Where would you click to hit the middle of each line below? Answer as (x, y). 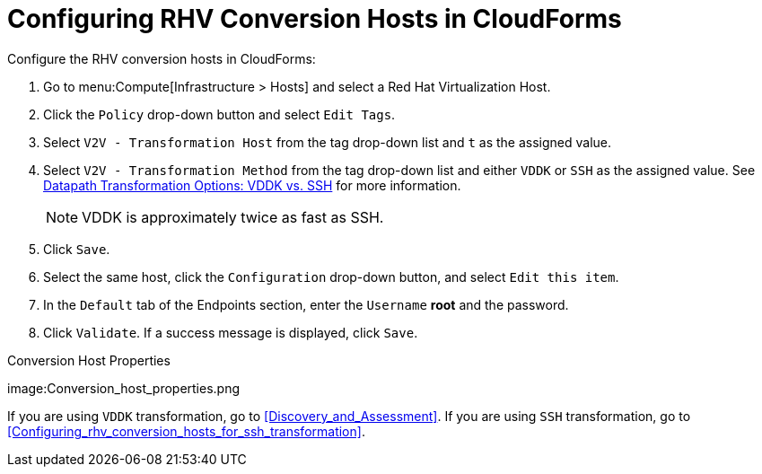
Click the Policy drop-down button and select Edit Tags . (219, 114)
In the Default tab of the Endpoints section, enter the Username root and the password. (306, 304)
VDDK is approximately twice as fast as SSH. (233, 217)
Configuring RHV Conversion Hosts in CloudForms (315, 19)
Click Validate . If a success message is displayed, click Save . (231, 332)
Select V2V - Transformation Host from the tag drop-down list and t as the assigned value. (328, 142)
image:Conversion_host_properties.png (124, 388)
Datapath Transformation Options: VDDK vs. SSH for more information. (252, 185)
